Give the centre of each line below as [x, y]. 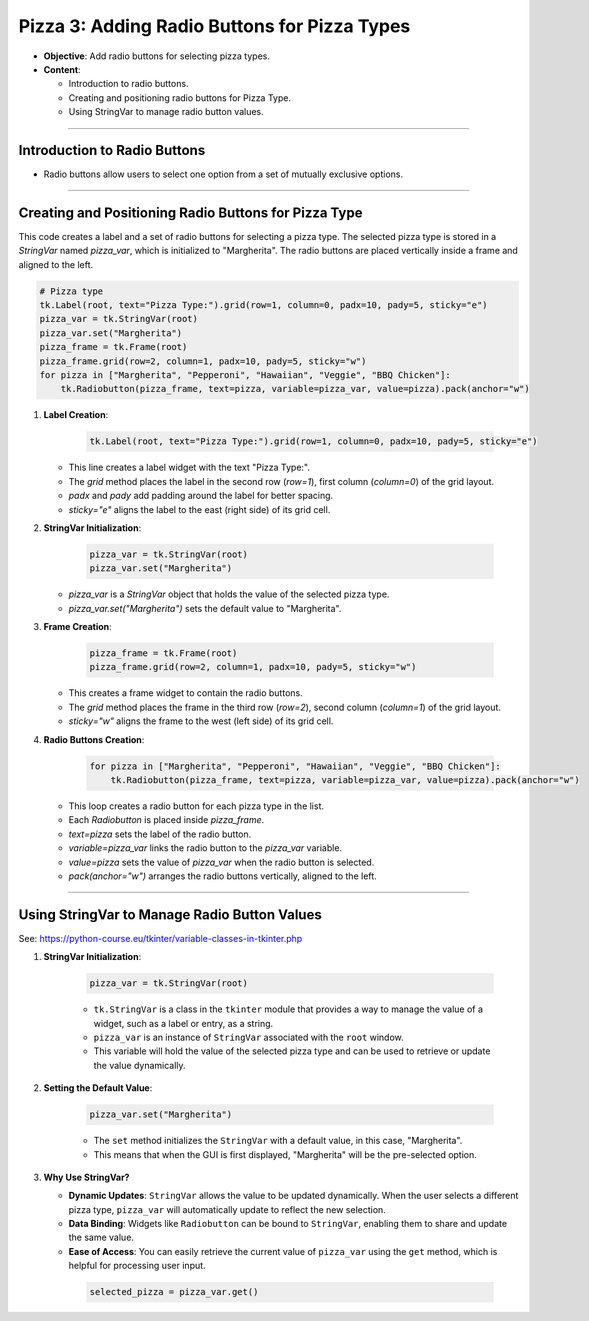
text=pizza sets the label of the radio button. [160, 834]
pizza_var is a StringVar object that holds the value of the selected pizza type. [229, 594]
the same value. [101, 1237]
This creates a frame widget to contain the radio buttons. [186, 693]
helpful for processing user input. [137, 1266]
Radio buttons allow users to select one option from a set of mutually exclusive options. [223, 174]
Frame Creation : [77, 627]
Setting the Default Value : [98, 1088]
